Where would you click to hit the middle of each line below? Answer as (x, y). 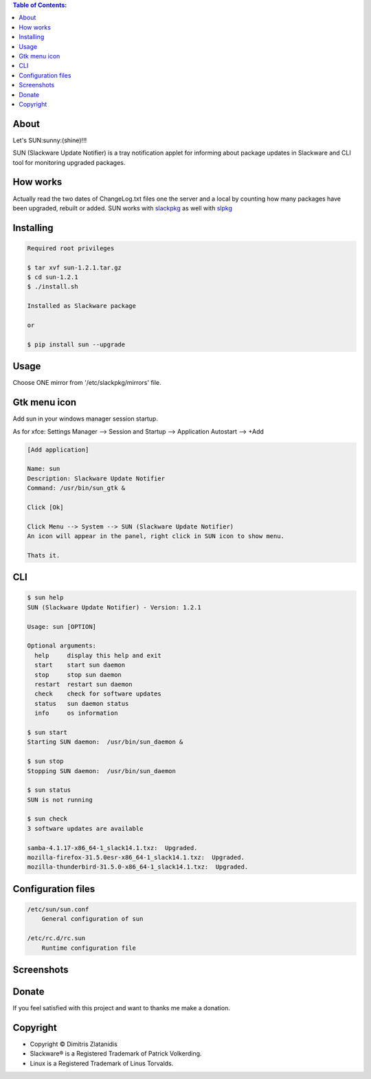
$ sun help (45, 598)
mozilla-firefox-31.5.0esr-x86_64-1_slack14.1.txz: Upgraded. (136, 858)
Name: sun (44, 469)
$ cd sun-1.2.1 (53, 277)
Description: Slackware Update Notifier (96, 478)
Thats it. (44, 555)
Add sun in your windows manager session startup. (85, 419)
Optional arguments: (61, 646)
